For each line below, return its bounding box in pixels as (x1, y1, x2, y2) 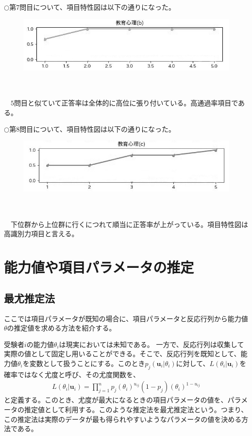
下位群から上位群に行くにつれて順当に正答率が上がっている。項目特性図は (10, 219, 248, 229)
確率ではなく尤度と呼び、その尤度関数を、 (4, 369, 140, 379)
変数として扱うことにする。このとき (29, 358, 145, 368)
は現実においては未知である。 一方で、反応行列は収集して (59, 339, 244, 349)
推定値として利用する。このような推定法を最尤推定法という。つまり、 (24, 404, 248, 414)
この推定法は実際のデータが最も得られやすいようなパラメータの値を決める (4, 414, 242, 424)
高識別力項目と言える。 (4, 228, 79, 239)
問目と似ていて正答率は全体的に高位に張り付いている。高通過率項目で (14, 98, 238, 108)
